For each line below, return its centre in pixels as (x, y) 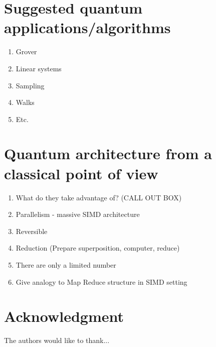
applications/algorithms (87, 27)
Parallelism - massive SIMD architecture (78, 214)
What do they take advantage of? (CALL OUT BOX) (99, 197)
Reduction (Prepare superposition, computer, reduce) (98, 248)
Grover (26, 51)
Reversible (32, 231)
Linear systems (39, 68)
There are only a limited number (66, 264)
